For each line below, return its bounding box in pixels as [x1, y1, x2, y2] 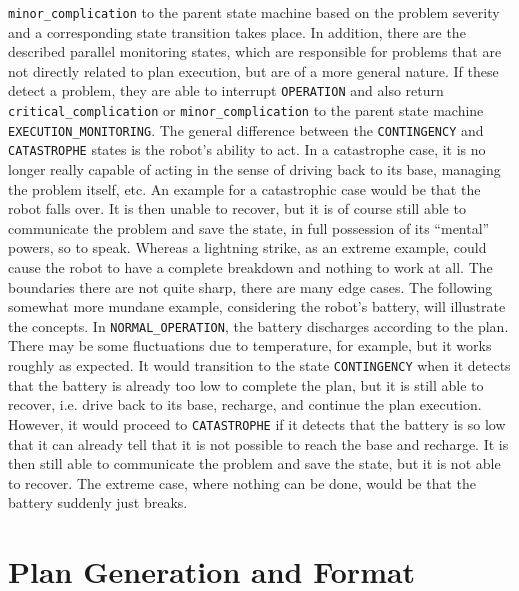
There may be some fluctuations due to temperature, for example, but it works [8, 335, 492, 356]
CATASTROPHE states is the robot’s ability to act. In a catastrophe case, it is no [8, 139, 486, 160]
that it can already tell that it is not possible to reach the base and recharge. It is [8, 433, 509, 454]
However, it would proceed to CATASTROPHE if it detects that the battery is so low [8, 413, 506, 434]
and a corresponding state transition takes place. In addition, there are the [8, 21, 466, 42]
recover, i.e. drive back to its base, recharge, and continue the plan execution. [8, 394, 482, 415]
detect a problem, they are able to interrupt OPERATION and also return [8, 80, 444, 101]
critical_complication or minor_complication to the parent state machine [8, 100, 484, 121]
